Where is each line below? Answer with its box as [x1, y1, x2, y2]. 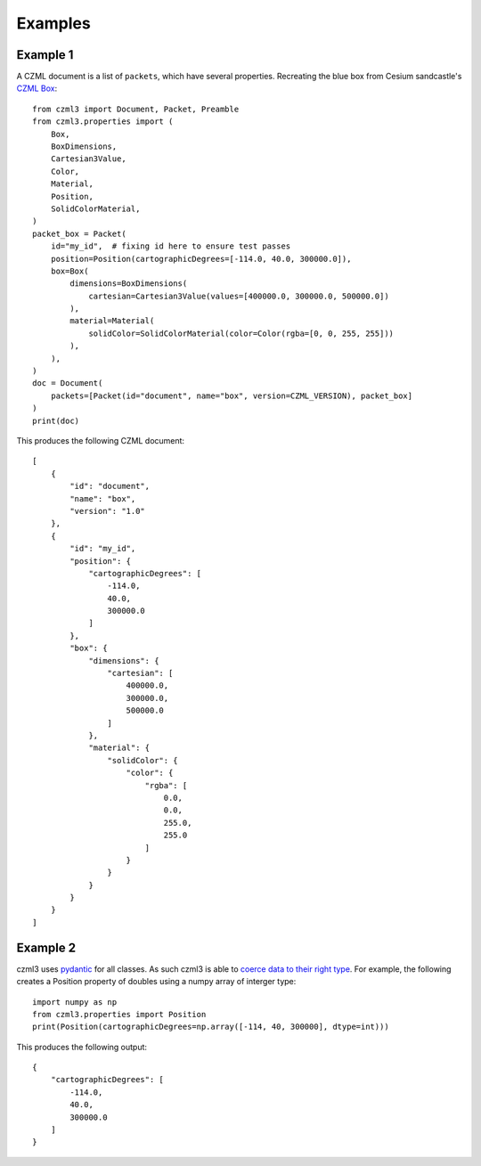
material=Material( [69, 316, 155, 326]
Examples [16, 13, 91, 33]
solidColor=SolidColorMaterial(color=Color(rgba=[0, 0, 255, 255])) [88, 328, 395, 338]
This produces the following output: [16, 1041, 147, 1052]
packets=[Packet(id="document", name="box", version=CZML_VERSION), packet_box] [50, 390, 413, 401]
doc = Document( [32, 379, 103, 388]
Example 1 [16, 47, 74, 62]
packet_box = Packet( [32, 228, 126, 239]
